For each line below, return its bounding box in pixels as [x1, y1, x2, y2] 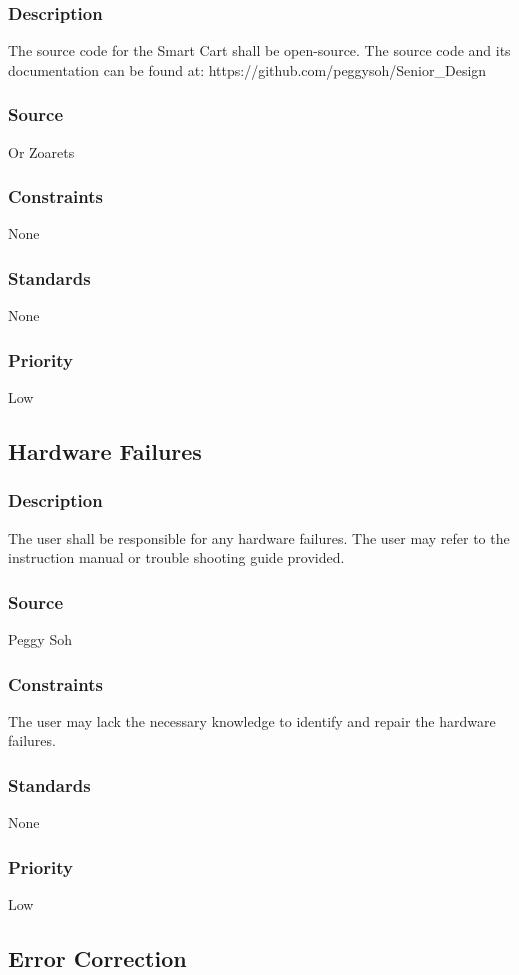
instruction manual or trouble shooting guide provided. [8, 547, 345, 568]
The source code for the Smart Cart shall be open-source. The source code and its [8, 40, 511, 61]
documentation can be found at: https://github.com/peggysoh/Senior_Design [8, 59, 487, 80]
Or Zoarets [8, 141, 75, 162]
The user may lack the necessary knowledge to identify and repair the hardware [8, 710, 496, 731]
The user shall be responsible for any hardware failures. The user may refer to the [8, 527, 510, 548]
